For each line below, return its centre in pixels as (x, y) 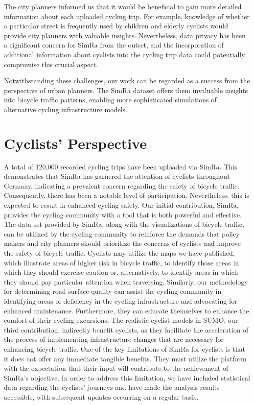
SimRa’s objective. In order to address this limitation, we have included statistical (127, 377)
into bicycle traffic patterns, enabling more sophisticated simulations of (110, 100)
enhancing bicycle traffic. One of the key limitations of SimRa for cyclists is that (125, 348)
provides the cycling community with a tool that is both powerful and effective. (123, 214)
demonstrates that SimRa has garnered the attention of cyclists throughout (117, 176)
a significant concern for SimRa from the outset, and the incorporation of (114, 45)
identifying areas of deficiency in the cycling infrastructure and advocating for (121, 300)
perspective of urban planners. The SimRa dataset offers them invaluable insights (126, 90)
